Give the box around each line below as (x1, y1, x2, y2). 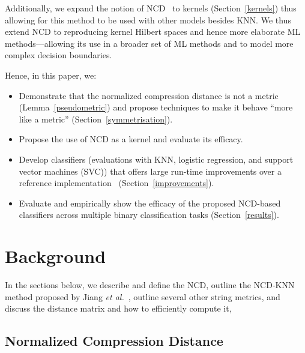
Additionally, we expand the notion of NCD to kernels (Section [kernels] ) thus (5, 2, 297, 14)
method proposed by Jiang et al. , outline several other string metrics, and (5, 290, 280, 303)
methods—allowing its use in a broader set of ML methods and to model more (5, 37, 294, 49)
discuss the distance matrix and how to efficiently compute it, (5, 302, 232, 315)
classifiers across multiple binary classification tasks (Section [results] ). (19, 208, 279, 221)
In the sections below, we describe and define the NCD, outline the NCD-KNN (5, 279, 295, 291)
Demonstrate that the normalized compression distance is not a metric (19, 89, 279, 101)
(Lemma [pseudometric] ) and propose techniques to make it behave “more (19, 101, 293, 113)
